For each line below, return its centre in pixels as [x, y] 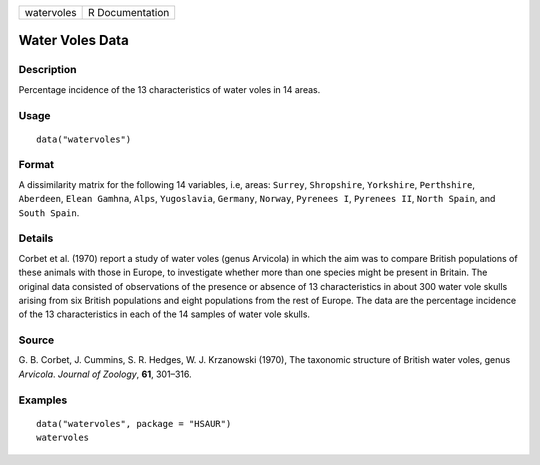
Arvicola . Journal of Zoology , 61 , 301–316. [105, 374]
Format [36, 165]
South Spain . [49, 212]
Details [36, 238]
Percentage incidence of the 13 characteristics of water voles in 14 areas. [169, 89]
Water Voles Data [73, 40]
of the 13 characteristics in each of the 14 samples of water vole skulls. [164, 314]
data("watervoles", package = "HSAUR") [134, 423]
